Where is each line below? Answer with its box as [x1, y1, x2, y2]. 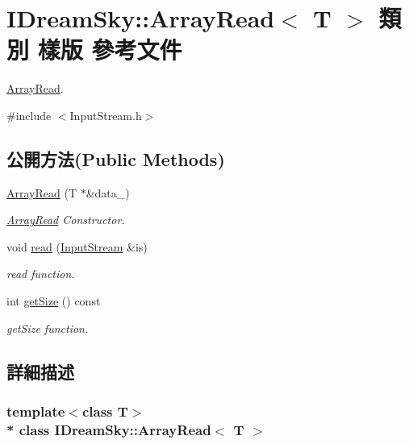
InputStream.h [69, 106, 142, 123]
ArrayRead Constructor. [6, 211, 125, 228]
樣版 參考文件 [37, 33, 182, 66]
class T [81, 400, 128, 421]
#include [6, 106, 52, 123]
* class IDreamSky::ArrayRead [6, 419, 211, 439]
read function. [6, 265, 75, 282]
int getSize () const [6, 293, 101, 309]
